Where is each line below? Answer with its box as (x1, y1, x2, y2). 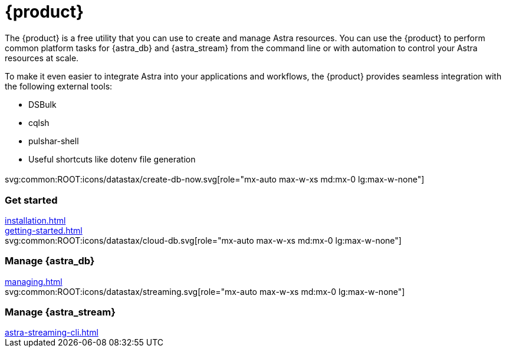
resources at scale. (5, 52, 79, 63)
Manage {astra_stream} (5, 306, 116, 318)
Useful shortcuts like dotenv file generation (28, 154, 196, 164)
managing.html (5, 276, 63, 287)
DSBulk (28, 99, 57, 109)
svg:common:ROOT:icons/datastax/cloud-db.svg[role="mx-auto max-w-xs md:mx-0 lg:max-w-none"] (5, 235, 402, 245)
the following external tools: (5, 81, 113, 91)
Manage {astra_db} (5, 255, 95, 267)
